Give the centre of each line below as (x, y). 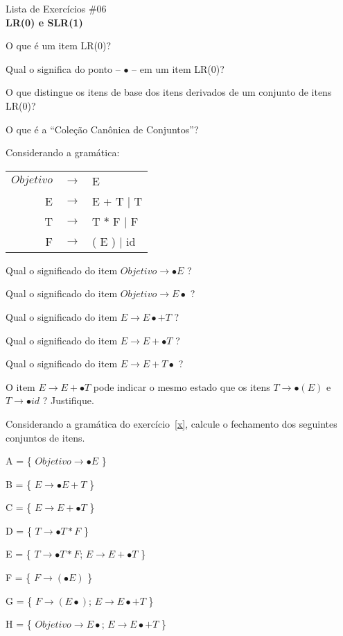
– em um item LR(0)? (178, 68)
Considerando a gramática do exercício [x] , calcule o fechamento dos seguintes (171, 423)
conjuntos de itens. (45, 437)
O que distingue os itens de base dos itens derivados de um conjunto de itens (169, 92)
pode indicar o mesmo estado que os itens (182, 386)
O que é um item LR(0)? (59, 45)
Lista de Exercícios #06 (56, 8)
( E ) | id (114, 241)
